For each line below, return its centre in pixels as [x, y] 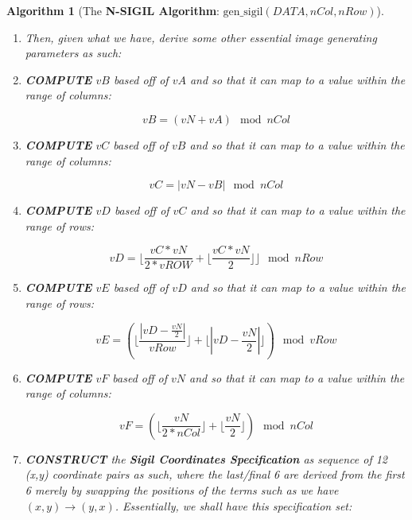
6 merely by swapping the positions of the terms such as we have [182, 489]
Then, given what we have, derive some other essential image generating [201, 37]
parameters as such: [73, 53]
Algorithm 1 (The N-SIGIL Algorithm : [113, 10]
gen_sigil [243, 12]
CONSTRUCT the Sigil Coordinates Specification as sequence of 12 [206, 458]
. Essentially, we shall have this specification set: [233, 505]
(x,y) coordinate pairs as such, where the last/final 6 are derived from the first [215, 474]
